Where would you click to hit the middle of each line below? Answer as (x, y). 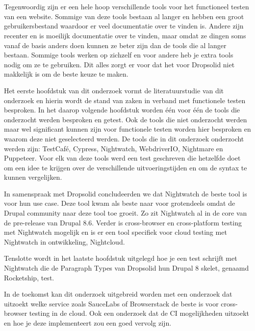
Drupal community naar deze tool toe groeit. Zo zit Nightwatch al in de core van (126, 213)
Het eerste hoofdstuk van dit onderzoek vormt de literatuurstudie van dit (114, 90)
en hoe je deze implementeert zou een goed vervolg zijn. (88, 323)
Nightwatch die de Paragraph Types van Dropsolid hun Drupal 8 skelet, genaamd (127, 268)
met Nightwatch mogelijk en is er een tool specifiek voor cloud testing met (115, 232)
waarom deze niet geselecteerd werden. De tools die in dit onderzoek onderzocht (124, 138)
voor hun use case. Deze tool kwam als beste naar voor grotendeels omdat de (120, 203)
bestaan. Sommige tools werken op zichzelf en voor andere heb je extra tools (119, 55)
